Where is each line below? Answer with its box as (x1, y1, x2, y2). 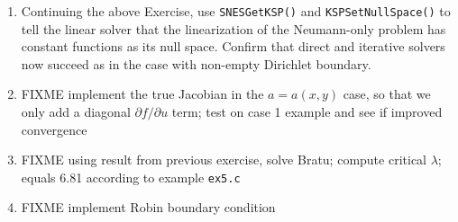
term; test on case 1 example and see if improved (171, 102, 443, 121)
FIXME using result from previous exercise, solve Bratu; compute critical (21, 150, 426, 169)
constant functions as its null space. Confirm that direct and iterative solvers (21, 37, 445, 56)
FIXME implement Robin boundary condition (21, 198, 276, 217)
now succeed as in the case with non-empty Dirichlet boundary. (21, 54, 371, 73)
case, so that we (343, 84, 431, 103)
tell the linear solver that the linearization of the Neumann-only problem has (21, 19, 446, 38)
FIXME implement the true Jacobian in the (21, 84, 264, 103)
